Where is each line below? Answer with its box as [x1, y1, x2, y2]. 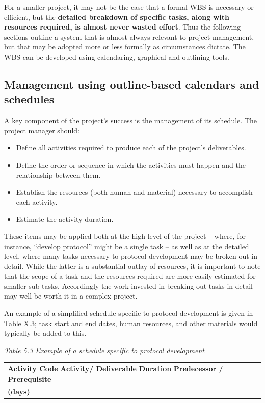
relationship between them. [16, 169, 101, 180]
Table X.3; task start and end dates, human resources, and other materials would [4, 317, 258, 328]
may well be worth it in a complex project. [4, 290, 138, 301]
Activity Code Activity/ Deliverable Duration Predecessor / [8, 363, 223, 374]
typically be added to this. [4, 328, 87, 338]
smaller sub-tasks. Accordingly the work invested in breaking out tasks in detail [4, 280, 253, 291]
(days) [8, 386, 30, 396]
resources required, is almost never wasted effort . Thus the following [4, 21, 241, 32]
